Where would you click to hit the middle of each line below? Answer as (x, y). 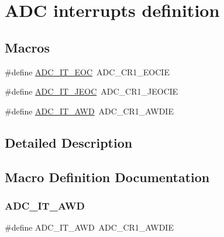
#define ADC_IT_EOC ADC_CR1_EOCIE (87, 72)
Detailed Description (69, 142)
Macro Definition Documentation (107, 177)
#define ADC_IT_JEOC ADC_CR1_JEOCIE (92, 91)
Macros (27, 47)
